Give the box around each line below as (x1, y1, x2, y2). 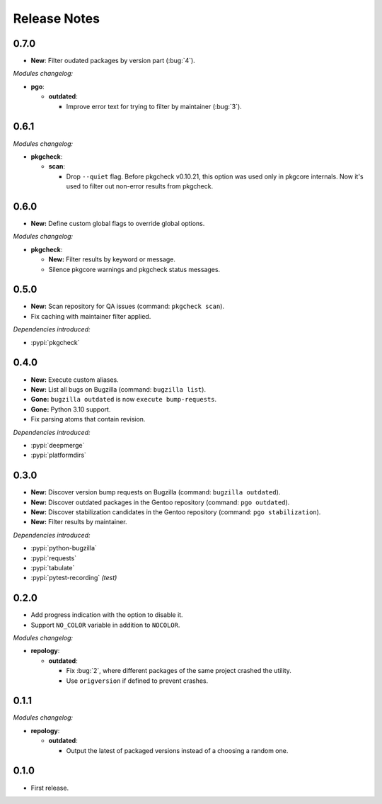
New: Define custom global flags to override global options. (30, 220, 205, 227)
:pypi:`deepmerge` (30, 441, 85, 449)
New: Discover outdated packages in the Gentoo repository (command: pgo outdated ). (30, 498, 290, 506)
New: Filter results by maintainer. (30, 518, 127, 526)
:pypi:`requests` (30, 553, 77, 562)
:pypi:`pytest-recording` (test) (30, 574, 117, 582)
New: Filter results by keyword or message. (48, 255, 176, 264)
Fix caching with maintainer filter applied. (30, 312, 151, 320)
